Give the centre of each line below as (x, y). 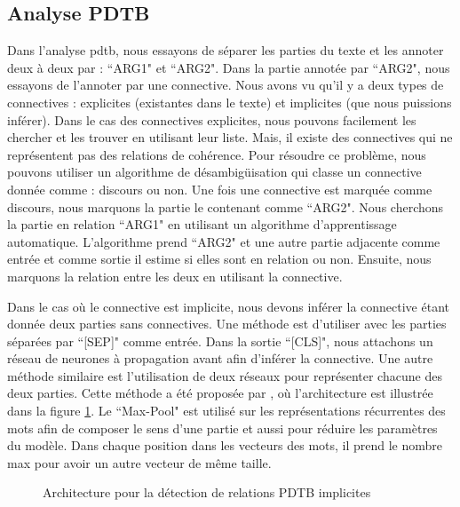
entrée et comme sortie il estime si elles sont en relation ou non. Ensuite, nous (219, 259)
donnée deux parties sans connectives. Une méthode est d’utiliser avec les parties (227, 324)
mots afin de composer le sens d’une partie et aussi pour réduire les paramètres (222, 428)
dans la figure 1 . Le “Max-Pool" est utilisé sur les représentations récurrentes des (226, 411)
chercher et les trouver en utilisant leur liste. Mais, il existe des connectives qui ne (230, 137)
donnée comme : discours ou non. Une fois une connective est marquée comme (220, 189)
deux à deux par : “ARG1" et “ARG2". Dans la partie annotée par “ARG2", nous (229, 67)
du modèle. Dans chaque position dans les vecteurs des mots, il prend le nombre (225, 445)
